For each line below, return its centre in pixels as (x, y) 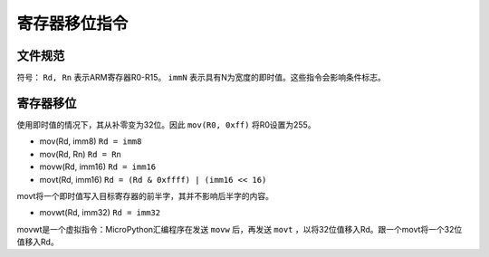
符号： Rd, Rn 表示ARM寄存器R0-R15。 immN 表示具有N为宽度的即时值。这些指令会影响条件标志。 (201, 78)
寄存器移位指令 (72, 24)
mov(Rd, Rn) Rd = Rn (81, 154)
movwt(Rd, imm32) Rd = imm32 (100, 213)
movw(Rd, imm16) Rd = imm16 (98, 167)
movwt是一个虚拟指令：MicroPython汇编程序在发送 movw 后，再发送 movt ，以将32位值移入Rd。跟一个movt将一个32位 (240, 229)
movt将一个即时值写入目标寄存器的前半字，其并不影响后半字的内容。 (145, 195)
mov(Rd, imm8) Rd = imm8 (91, 141)
